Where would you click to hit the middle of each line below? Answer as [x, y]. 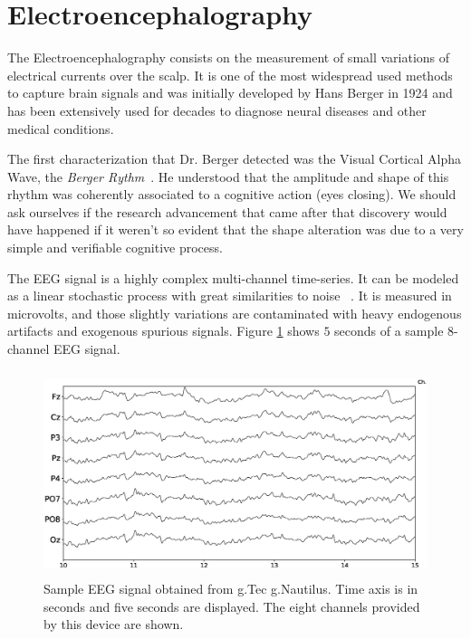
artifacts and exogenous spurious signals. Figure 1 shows [163, 331]
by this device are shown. [114, 624]
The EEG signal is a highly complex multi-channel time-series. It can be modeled [233, 277]
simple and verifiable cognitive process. [115, 248]
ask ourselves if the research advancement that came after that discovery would [227, 211]
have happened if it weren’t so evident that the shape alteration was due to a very [235, 229]
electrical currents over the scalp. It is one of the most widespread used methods [230, 75]
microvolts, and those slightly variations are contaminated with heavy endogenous [235, 313]
